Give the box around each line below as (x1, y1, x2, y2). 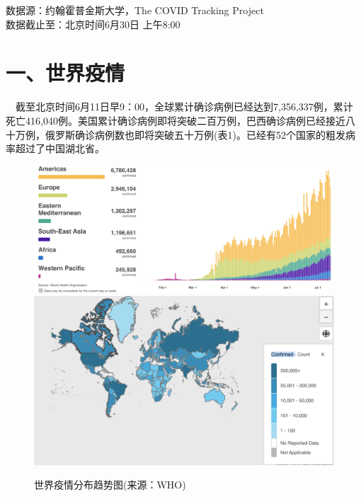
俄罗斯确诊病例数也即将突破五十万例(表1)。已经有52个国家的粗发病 (45, 127, 355, 142)
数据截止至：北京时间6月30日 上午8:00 (6, 16, 180, 31)
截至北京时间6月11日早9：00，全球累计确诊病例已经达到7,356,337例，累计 (16, 99, 353, 114)
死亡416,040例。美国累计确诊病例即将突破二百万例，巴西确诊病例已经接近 (6, 113, 345, 127)
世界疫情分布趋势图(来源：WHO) (34, 477, 186, 492)
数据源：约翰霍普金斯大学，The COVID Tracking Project (6, 3, 264, 17)
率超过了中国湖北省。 (6, 141, 105, 156)
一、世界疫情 (6, 58, 125, 87)
